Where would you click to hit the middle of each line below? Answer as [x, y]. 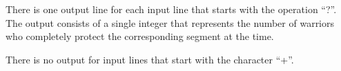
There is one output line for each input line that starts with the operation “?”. [171, 9]
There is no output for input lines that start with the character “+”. [150, 59]
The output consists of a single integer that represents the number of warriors [170, 22]
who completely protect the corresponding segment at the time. [140, 36]
